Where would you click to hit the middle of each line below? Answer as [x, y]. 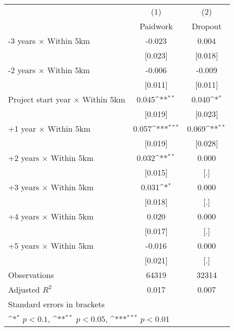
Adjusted [24, 289]
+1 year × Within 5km [49, 128]
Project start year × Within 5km [67, 99]
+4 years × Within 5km [51, 216]
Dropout [207, 26]
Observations [31, 275]
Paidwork [156, 26]
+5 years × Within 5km [51, 245]
